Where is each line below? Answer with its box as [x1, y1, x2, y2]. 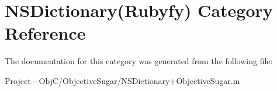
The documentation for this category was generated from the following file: [5, 55, 273, 67]
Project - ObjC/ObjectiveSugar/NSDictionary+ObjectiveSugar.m [5, 74, 240, 86]
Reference [5, 21, 86, 45]
